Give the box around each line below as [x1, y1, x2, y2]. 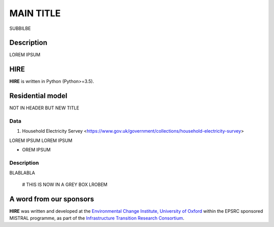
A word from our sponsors [9, 195, 94, 203]
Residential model [9, 92, 68, 100]
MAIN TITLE [9, 8, 61, 19]
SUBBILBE [9, 25, 31, 31]
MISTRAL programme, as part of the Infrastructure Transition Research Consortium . [9, 215, 185, 221]
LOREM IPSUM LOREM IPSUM [9, 137, 73, 143]
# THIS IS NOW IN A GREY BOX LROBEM [22, 181, 108, 187]
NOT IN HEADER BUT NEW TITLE [9, 105, 80, 111]
